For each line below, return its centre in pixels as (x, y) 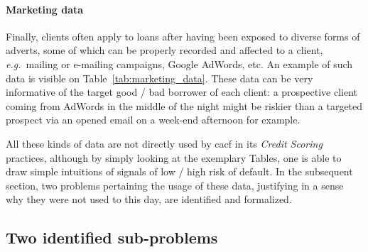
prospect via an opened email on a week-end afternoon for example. (153, 120)
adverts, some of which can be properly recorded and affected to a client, (164, 50)
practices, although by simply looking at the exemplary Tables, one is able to (174, 157)
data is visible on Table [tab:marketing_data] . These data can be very (159, 78)
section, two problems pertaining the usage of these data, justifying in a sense (175, 185)
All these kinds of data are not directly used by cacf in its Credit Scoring (164, 143)
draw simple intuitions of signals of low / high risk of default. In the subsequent (179, 171)
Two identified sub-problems (112, 237)
